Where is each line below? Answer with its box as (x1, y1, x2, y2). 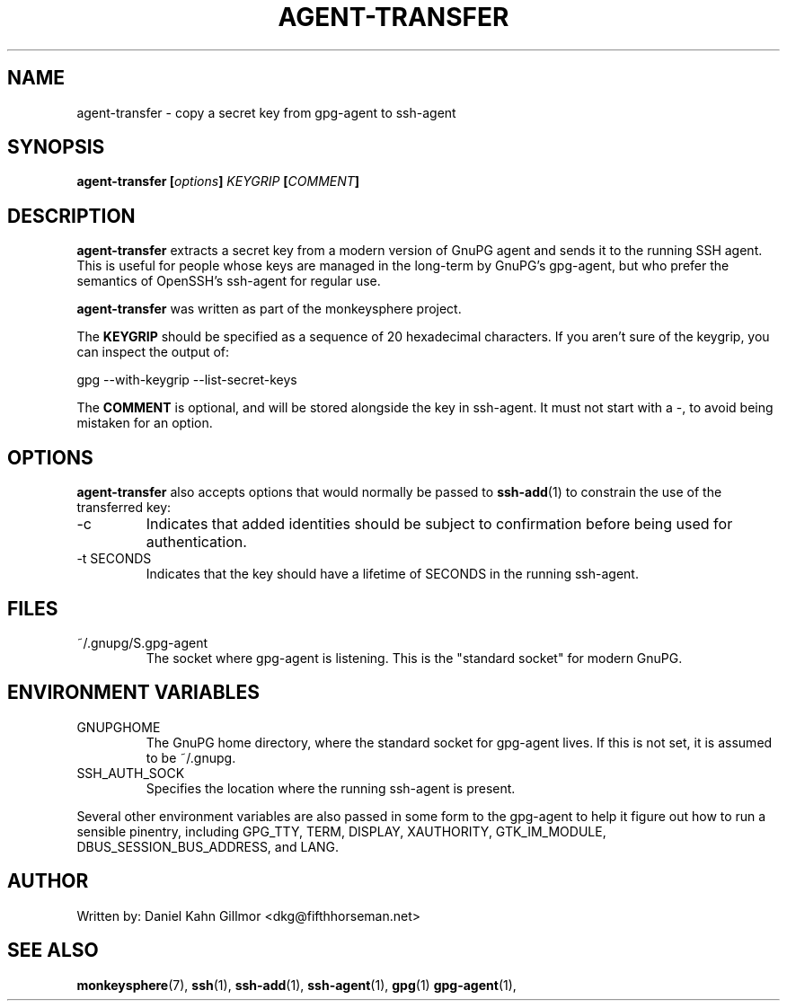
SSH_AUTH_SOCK (76, 765, 185, 781)
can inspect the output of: (76, 344, 230, 360)
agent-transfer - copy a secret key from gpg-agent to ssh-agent (76, 104, 456, 120)
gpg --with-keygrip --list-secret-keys (76, 372, 297, 388)
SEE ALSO (7, 939, 99, 962)
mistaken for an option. (76, 415, 213, 431)
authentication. (146, 533, 247, 552)
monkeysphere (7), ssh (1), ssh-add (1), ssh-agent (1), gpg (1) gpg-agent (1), (76, 977, 517, 993)
